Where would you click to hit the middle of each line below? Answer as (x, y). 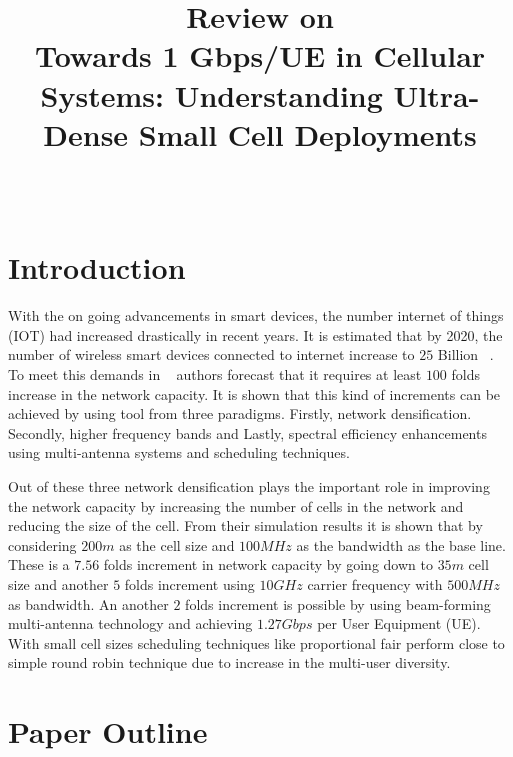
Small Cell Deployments (307, 133)
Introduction (97, 267)
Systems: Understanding (211, 94)
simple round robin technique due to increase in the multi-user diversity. (229, 662)
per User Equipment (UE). (399, 623)
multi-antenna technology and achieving (130, 623)
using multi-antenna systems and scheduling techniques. (179, 452)
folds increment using (189, 583)
